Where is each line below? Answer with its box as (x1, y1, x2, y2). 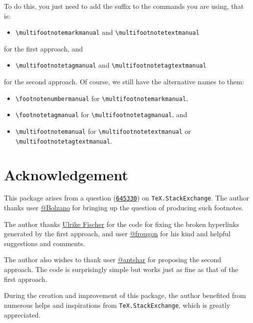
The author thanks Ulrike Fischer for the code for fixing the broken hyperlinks (4, 219, 239, 229)
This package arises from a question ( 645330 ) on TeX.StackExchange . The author (4, 193, 250, 203)
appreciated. (4, 309, 41, 320)
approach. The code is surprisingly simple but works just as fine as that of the (4, 264, 238, 274)
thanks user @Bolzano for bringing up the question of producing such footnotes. (4, 202, 244, 213)
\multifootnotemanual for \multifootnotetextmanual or (15, 126, 191, 136)
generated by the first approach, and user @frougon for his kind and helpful (4, 228, 230, 239)
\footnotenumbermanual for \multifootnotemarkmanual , (15, 93, 188, 103)
